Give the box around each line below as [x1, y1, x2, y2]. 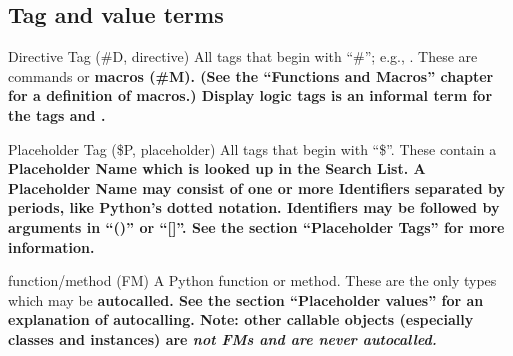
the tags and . [8, 104, 106, 125]
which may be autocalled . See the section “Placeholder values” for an [8, 289, 484, 310]
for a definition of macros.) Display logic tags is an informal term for [8, 85, 493, 106]
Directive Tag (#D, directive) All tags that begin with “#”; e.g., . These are [8, 46, 478, 67]
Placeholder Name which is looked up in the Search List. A [8, 158, 426, 179]
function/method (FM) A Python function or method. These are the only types [8, 270, 497, 291]
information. [8, 236, 95, 257]
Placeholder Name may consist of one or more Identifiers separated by [8, 177, 505, 198]
